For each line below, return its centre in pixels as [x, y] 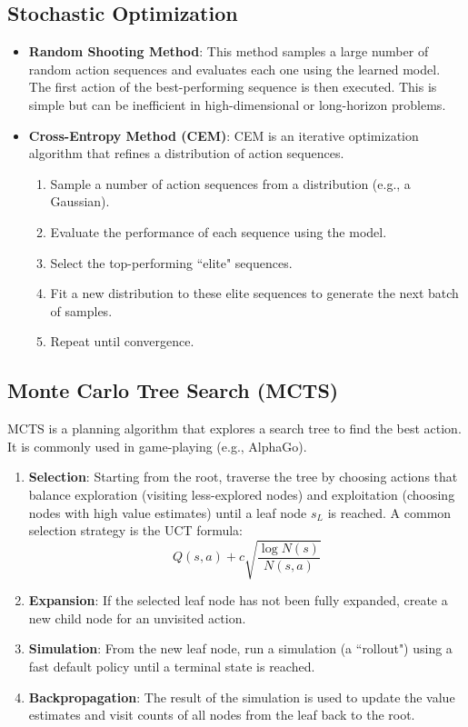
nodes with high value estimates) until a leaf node [168, 512]
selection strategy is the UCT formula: [135, 530]
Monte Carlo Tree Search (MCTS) [173, 390]
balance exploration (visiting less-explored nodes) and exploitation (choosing [242, 494]
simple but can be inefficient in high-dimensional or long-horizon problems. [237, 104]
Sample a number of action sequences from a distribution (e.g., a [230, 183]
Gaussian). [80, 201]
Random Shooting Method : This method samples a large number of [229, 51]
